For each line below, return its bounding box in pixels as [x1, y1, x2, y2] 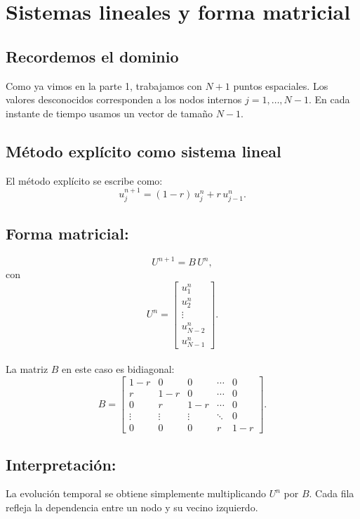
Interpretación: [6, 453, 116, 475]
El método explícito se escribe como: [6, 173, 163, 188]
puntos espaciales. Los [233, 78, 328, 93]
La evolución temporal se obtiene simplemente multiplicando [6, 486, 266, 501]
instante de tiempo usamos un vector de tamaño [6, 105, 213, 120]
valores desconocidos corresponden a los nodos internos [6, 92, 242, 107]
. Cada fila [309, 486, 354, 501]
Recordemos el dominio [6, 45, 179, 67]
